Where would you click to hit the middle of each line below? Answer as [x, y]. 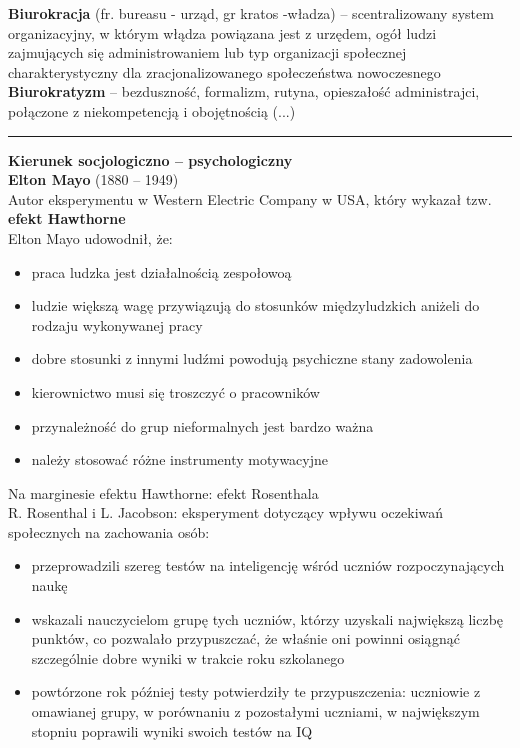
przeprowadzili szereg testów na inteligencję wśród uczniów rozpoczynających [268, 565]
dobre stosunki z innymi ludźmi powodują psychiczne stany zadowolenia [252, 358]
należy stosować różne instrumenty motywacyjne [180, 459]
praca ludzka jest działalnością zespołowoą [161, 271]
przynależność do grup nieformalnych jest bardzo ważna [202, 425]
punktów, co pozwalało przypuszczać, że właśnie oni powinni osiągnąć [245, 638]
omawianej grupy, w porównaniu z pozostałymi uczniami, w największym [255, 711]
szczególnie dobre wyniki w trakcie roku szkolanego [188, 657]
